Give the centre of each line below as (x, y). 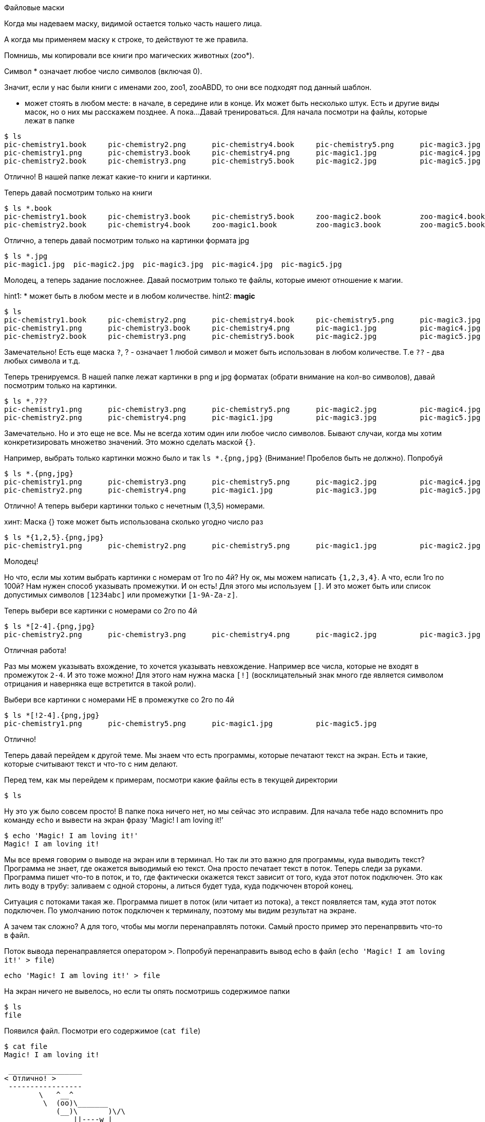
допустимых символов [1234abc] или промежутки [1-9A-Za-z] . (121, 595)
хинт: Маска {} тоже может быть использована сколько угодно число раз (134, 522)
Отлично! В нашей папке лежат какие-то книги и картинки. (108, 177)
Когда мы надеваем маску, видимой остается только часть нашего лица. (133, 23)
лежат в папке (50, 121)
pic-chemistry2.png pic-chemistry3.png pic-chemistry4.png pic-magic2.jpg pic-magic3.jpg (242, 635)
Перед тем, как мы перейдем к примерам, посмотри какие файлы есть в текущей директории (171, 780)
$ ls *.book (28, 208)
